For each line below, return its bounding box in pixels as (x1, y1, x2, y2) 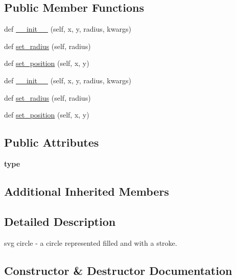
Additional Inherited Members (4, 183, 169, 199)
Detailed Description (4, 213, 116, 229)
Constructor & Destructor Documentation (4, 262, 232, 278)
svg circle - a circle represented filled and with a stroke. (4, 237, 177, 248)
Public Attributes (4, 134, 99, 150)
